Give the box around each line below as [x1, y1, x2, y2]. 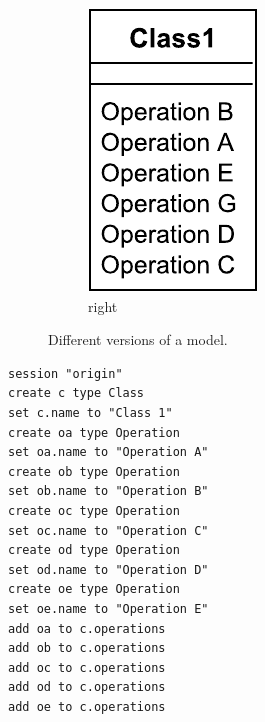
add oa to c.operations [8, 621, 166, 636]
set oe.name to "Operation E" [8, 601, 209, 616]
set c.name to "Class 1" [8, 405, 173, 420]
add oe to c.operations [8, 699, 166, 714]
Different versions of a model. [48, 329, 228, 350]
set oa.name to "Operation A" [8, 445, 209, 460]
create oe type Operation [8, 582, 180, 597]
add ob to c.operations [8, 641, 166, 656]
